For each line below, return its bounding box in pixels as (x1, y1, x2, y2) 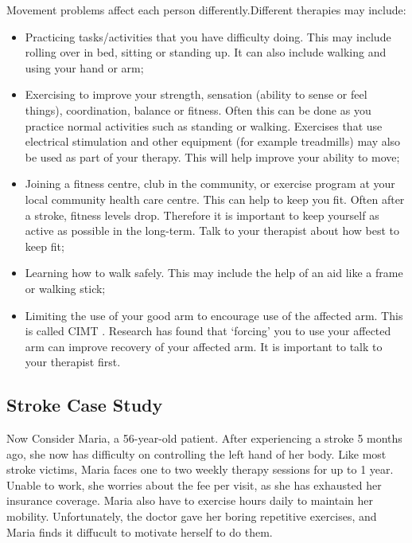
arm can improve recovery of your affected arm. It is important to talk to (25, 338, 383, 354)
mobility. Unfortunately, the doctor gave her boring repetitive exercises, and (6, 508, 377, 525)
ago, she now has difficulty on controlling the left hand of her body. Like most (6, 445, 387, 462)
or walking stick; (25, 279, 106, 296)
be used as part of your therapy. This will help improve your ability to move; (25, 148, 400, 165)
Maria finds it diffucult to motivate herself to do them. (6, 523, 273, 540)
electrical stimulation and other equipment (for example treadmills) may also (25, 133, 401, 150)
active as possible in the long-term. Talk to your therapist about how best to (25, 222, 400, 239)
